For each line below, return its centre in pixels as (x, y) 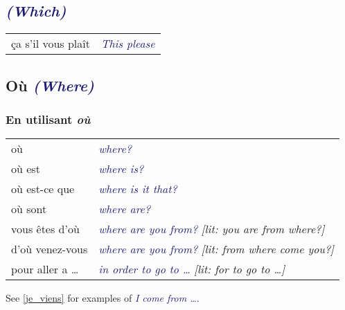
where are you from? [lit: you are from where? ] (212, 229)
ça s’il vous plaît (51, 44)
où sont (29, 209)
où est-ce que (43, 189)
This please (128, 44)
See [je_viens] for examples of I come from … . (103, 298)
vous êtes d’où (45, 229)
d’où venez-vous (50, 249)
